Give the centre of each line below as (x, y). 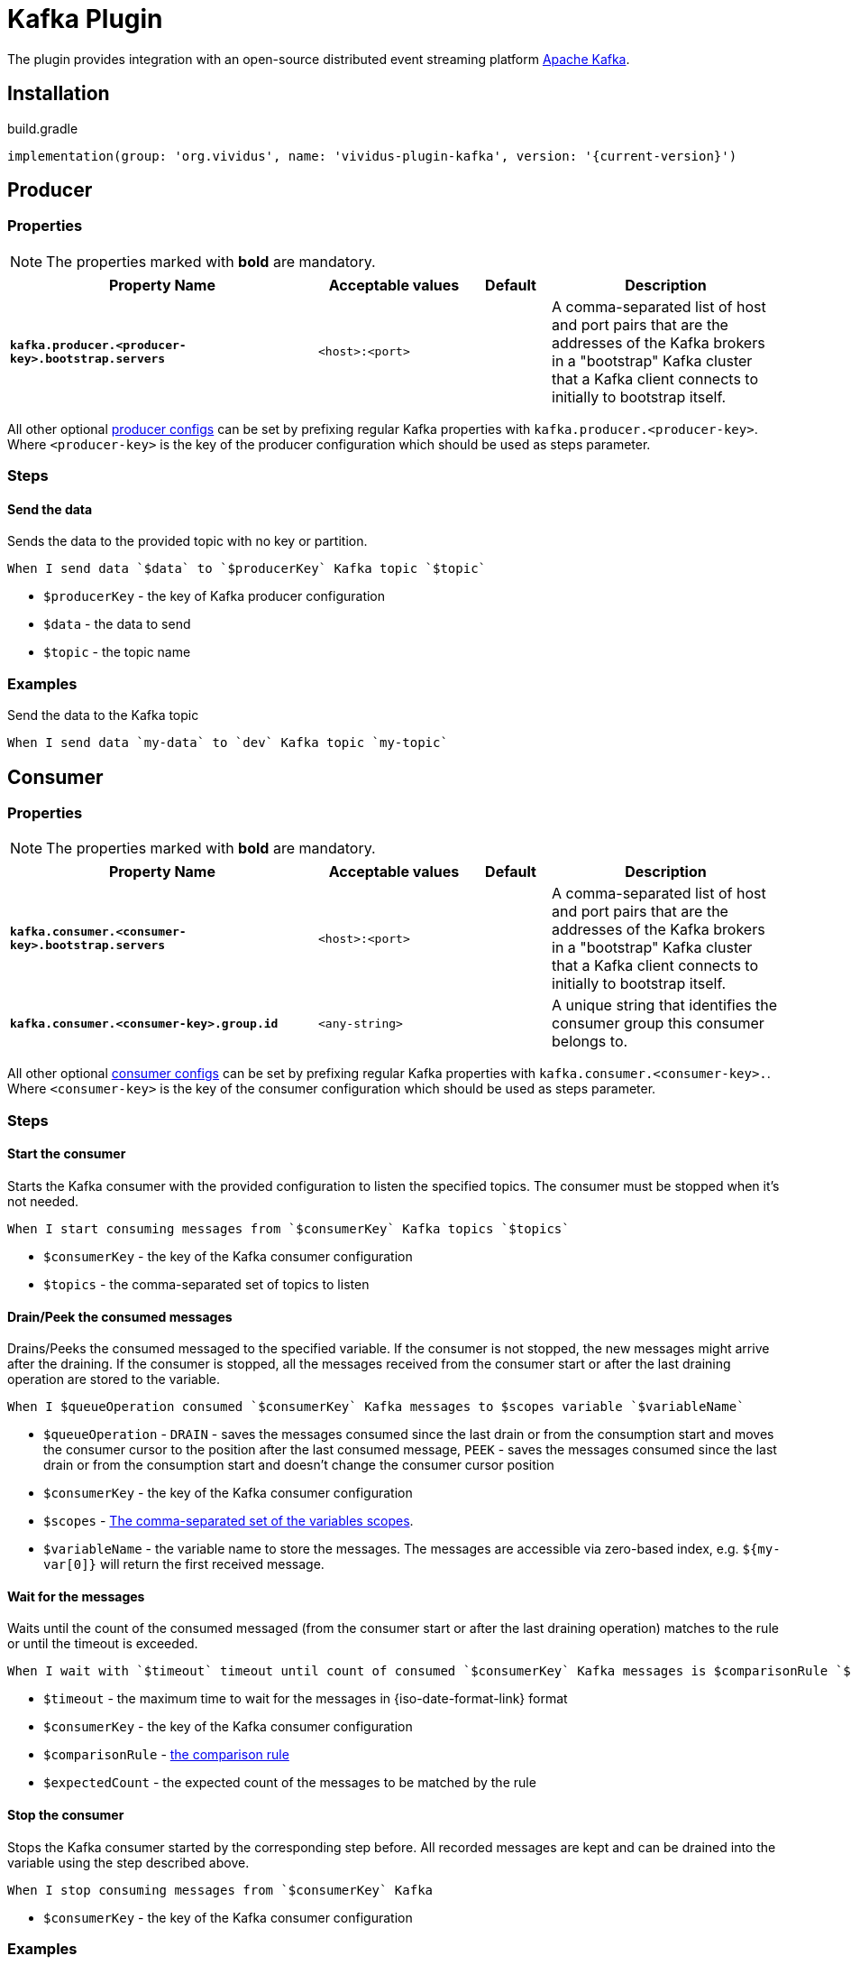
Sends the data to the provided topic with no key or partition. (188, 541)
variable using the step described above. (128, 1862)
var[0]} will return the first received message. (184, 1564)
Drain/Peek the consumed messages (120, 1316)
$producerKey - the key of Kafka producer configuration (215, 596)
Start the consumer (67, 1154)
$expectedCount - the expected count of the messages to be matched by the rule (290, 1783)
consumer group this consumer (658, 1024)
